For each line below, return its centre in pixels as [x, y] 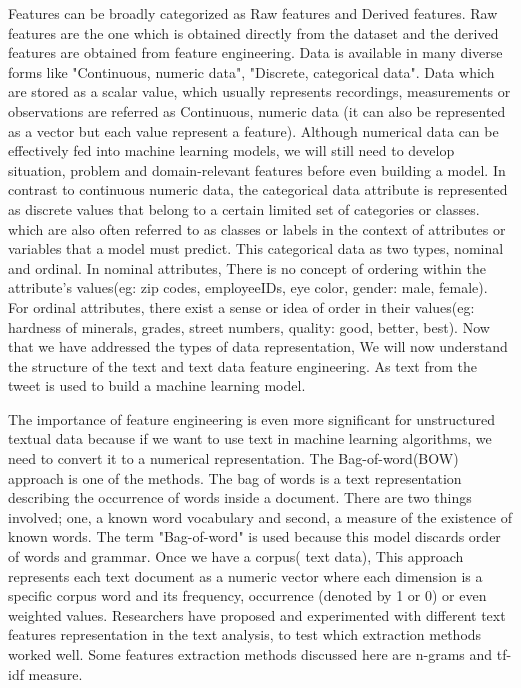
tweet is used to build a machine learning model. [157, 385]
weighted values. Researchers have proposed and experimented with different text [257, 614]
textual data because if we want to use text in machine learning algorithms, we [250, 438]
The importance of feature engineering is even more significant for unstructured [252, 418]
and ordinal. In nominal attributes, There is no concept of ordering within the [247, 267]
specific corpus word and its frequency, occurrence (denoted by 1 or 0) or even [247, 595]
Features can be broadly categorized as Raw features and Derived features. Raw [253, 13]
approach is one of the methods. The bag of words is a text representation [235, 477]
